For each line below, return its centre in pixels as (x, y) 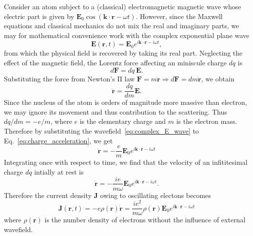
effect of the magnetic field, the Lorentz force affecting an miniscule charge (115, 63)
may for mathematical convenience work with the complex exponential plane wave (127, 35)
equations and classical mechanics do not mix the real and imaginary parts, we (122, 26)
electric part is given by (39, 16)
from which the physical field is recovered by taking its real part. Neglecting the (123, 53)
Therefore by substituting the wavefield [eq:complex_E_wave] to (101, 131)
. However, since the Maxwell (179, 16)
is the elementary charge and (123, 121)
